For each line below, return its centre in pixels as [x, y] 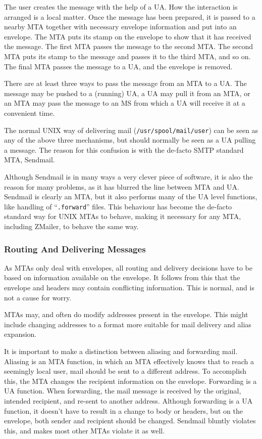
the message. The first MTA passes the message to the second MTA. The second [129, 46]
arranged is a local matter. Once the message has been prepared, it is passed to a [130, 16]
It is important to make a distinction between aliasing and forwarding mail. [121, 351]
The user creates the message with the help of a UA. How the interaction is [121, 7]
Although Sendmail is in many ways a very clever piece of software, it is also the [128, 176]
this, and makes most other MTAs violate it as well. [85, 430]
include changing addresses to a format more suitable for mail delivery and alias [128, 324]
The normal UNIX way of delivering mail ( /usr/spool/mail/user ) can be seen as [131, 130]
